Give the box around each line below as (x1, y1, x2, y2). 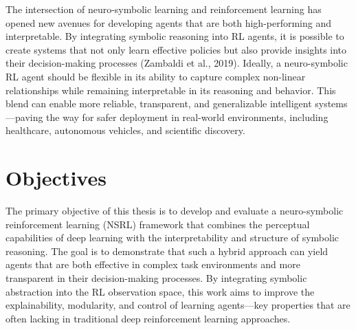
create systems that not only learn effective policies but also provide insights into (5, 42, 347, 56)
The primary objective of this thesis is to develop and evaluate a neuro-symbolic (5, 203, 344, 218)
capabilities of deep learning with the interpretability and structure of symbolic (5, 230, 340, 245)
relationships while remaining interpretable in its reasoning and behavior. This (5, 82, 336, 97)
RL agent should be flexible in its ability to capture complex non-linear (5, 69, 306, 83)
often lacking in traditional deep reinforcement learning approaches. (5, 311, 291, 325)
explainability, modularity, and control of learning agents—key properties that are (5, 298, 351, 312)
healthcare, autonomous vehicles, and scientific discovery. (5, 123, 245, 137)
